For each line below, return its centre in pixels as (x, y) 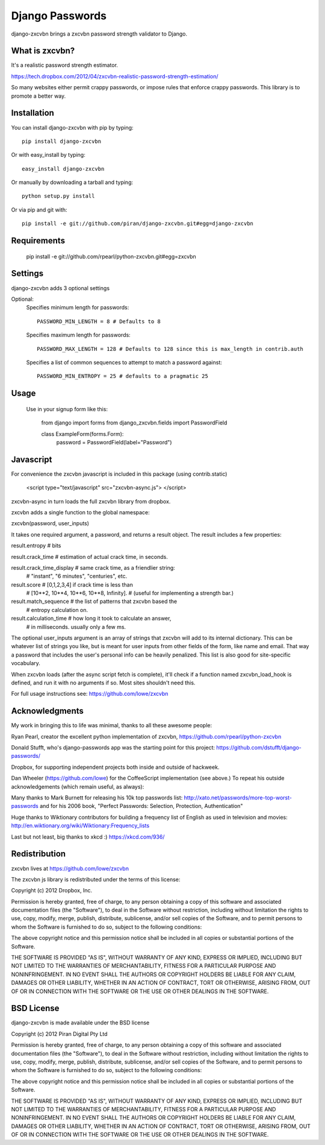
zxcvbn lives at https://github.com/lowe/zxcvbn (70, 868)
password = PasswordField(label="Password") (114, 442)
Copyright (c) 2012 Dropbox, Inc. (52, 891)
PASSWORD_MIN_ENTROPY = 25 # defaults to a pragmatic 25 (123, 376)
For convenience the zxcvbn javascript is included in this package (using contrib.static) (119, 474)
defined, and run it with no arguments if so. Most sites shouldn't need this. (103, 683)
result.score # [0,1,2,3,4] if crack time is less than (72, 584)
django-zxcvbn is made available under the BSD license (80, 1023)
